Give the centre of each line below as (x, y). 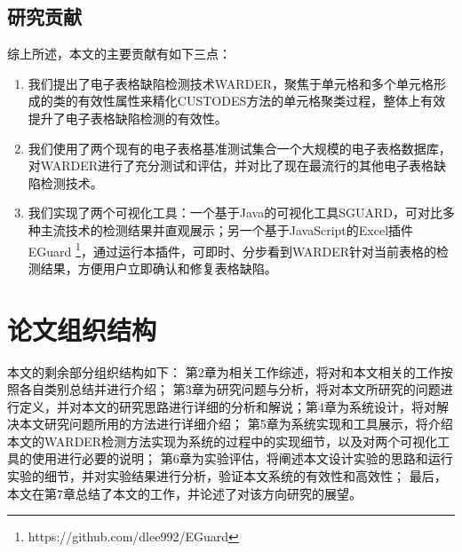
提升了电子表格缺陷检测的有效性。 (127, 118)
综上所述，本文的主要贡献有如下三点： (119, 54)
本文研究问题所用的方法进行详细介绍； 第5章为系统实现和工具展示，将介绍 (236, 424)
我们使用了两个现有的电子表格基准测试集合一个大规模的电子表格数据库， (239, 148)
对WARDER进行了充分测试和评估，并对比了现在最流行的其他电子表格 (231, 166)
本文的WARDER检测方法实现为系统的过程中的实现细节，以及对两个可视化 (223, 441)
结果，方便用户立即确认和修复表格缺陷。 (159, 268)
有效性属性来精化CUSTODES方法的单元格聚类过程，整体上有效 (262, 101)
